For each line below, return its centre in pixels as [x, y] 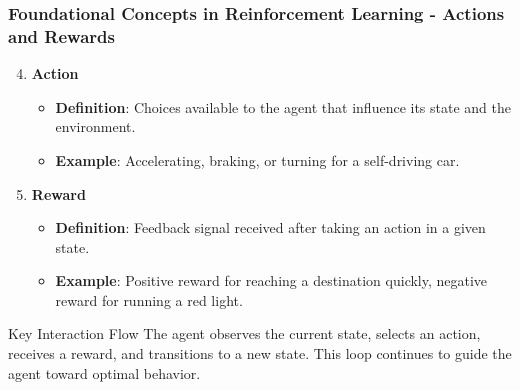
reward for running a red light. [149, 299]
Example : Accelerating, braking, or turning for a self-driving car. [257, 159]
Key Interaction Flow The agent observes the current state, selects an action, [244, 333]
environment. [95, 126]
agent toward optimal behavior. [104, 372]
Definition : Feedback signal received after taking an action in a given [270, 227]
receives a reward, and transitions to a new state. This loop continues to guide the [260, 353]
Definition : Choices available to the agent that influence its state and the [283, 106]
